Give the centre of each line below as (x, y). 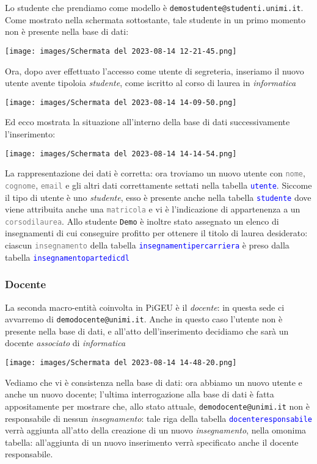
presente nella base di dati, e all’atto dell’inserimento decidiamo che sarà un (147, 331)
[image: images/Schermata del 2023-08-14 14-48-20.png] (121, 363)
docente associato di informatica (65, 343)
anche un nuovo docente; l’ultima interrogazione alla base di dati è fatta (140, 394)
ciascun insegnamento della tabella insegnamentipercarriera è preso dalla (147, 245)
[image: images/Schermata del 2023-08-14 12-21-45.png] (121, 51)
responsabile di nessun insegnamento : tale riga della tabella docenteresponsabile (158, 418)
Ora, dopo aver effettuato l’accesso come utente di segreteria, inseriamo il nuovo (155, 71)
